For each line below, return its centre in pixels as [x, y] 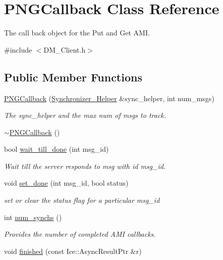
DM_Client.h [65, 49]
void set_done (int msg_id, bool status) [66, 183]
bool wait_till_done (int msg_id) [57, 149]
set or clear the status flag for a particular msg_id [82, 200]
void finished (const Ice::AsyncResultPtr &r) [73, 251]
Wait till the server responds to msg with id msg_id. [85, 166]
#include [18, 49]
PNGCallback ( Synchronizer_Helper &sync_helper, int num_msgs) [109, 98]
